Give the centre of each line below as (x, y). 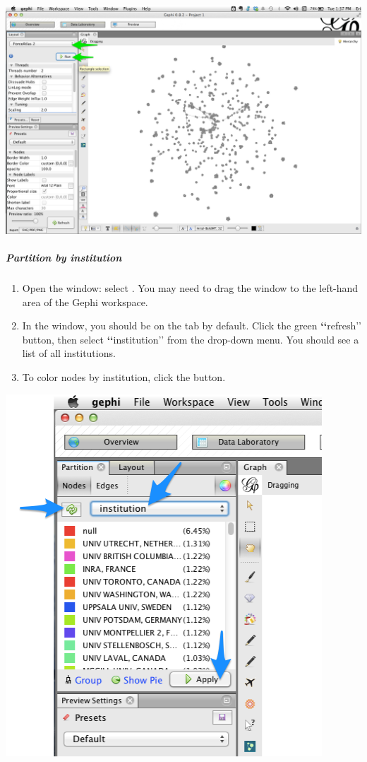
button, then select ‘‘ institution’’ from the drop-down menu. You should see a (191, 339)
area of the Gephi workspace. (85, 301)
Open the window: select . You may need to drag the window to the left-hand (190, 288)
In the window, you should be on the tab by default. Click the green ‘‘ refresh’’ (192, 326)
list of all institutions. (69, 353)
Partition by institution (64, 258)
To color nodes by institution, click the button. (124, 377)
